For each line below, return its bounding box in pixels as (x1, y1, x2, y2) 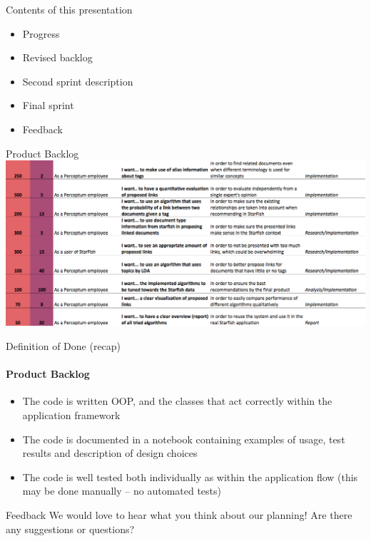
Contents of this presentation (6, 2, 133, 16)
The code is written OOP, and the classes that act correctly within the (22, 393, 332, 408)
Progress (22, 26, 60, 41)
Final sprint (22, 98, 74, 113)
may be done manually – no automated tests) (22, 483, 221, 498)
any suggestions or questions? (6, 521, 135, 536)
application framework (22, 408, 121, 422)
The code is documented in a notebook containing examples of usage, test (22, 431, 345, 446)
